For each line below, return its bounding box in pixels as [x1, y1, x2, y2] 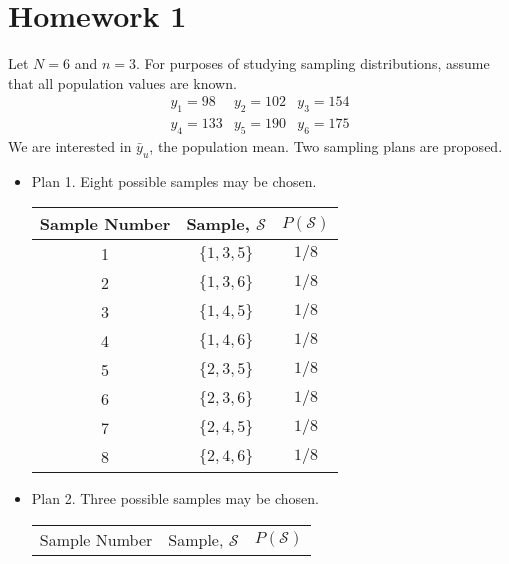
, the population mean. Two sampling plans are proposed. [149, 135, 503, 156]
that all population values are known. [8, 72, 237, 93]
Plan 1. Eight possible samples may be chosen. [31, 170, 317, 191]
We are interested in [8, 135, 132, 156]
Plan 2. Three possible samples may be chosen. [31, 488, 319, 509]
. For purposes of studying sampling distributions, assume [135, 53, 490, 74]
